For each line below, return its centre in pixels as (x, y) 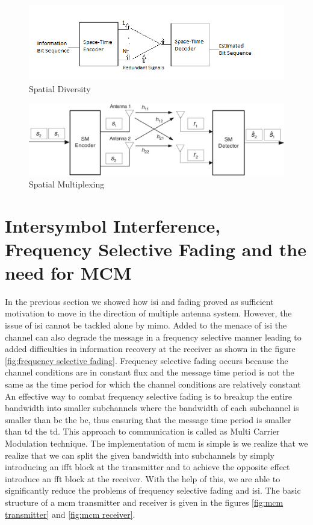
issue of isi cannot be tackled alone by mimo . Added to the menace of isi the (146, 325)
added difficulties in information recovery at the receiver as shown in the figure (150, 349)
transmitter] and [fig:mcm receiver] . (70, 514)
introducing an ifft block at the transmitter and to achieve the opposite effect (147, 467)
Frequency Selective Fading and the (156, 249)
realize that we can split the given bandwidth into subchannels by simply (140, 455)
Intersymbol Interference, (113, 225)
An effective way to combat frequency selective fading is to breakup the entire (148, 396)
